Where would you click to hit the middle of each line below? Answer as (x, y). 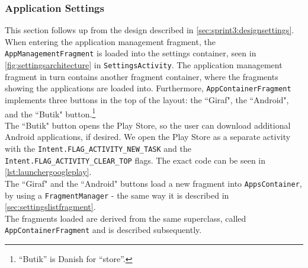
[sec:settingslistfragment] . (50, 207)
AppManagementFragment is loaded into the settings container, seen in (131, 53)
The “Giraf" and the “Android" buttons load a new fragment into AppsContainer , (153, 183)
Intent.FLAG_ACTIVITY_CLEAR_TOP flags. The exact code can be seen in (135, 160)
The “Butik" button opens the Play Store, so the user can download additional (148, 125)
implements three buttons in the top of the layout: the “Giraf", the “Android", (147, 99)
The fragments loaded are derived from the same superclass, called (126, 218)
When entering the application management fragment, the (110, 41)
